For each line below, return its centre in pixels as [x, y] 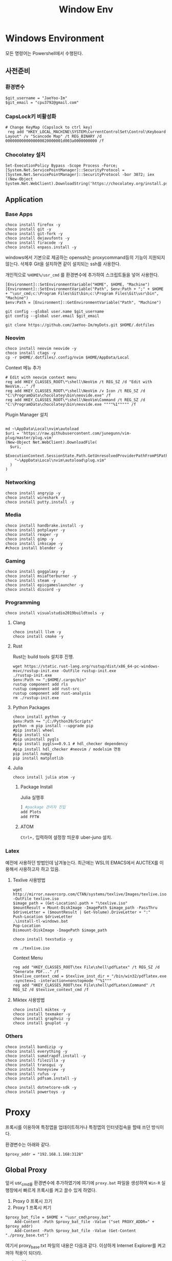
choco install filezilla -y [35, 1060]
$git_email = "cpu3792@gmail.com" [42, 102]
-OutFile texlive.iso [36, 899]
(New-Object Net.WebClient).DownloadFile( [51, 443]
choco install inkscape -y [34, 544]
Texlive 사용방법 [29, 880]
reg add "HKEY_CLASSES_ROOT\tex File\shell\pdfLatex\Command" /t [84, 985]
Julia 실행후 [32, 798]
